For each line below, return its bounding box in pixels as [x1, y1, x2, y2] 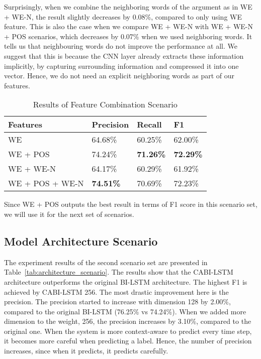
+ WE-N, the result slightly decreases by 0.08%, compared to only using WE [4, 11, 242, 22]
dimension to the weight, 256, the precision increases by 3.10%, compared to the [4, 316, 251, 326]
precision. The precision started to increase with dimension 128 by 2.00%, [4, 296, 231, 307]
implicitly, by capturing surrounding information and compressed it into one [4, 60, 239, 71]
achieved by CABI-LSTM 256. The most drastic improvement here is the [4, 286, 229, 297]
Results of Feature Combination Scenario [33, 98, 178, 110]
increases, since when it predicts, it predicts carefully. [4, 345, 168, 356]
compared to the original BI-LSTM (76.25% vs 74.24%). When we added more [4, 306, 246, 316]
